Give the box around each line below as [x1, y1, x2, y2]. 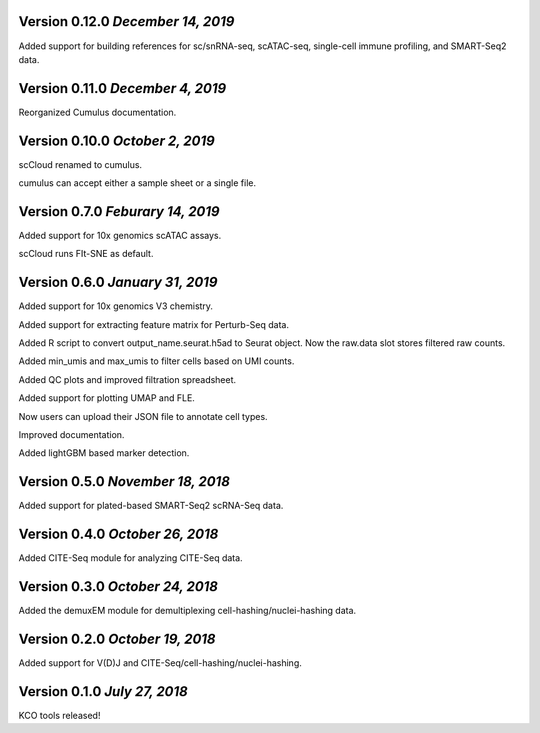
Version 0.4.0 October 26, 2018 [18, 526, 219, 543]
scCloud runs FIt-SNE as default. [18, 248, 154, 260]
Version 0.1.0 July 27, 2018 [18, 683, 189, 700]
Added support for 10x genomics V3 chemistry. [18, 300, 214, 312]
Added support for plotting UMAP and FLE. [18, 392, 195, 404]
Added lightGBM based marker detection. [18, 447, 190, 459]
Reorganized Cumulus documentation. [18, 106, 177, 118]
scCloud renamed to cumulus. [18, 158, 143, 170]
